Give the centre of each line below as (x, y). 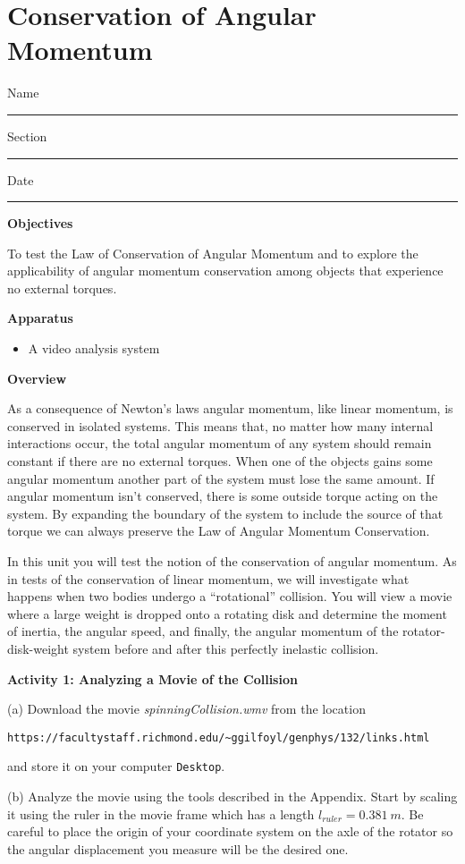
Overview (37, 378)
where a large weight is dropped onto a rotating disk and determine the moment (227, 613)
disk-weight (38, 648)
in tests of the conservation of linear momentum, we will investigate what (208, 578)
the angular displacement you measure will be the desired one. (178, 848)
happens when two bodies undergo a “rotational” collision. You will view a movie (230, 596)
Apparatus (40, 318)
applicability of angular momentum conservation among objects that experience (225, 271)
